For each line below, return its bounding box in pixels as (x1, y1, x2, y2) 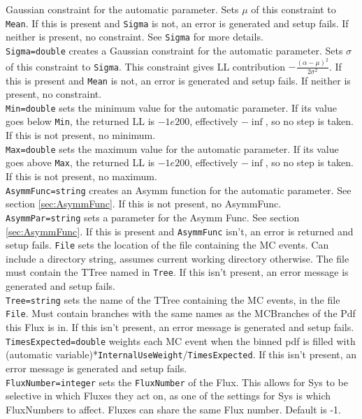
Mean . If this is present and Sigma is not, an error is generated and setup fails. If (6, 15, 349, 30)
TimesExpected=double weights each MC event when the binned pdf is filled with (6, 333, 356, 348)
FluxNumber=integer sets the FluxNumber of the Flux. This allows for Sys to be (6, 374, 349, 389)
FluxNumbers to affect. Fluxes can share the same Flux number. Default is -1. (6, 402, 341, 416)
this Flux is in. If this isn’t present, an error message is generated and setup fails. (6, 320, 354, 335)
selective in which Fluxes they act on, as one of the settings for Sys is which (6, 388, 331, 403)
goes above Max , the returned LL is (6, 155, 155, 170)
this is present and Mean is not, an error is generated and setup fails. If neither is (6, 73, 351, 87)
